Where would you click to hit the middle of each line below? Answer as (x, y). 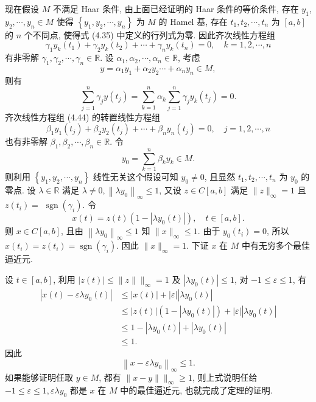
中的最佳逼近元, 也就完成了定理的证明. (196, 390)
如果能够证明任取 (39, 377)
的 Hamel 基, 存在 (193, 21)
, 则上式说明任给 (225, 377)
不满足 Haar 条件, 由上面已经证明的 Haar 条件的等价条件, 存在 (176, 9)
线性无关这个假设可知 (135, 177)
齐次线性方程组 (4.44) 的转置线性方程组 (83, 116)
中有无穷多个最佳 (276, 245)
